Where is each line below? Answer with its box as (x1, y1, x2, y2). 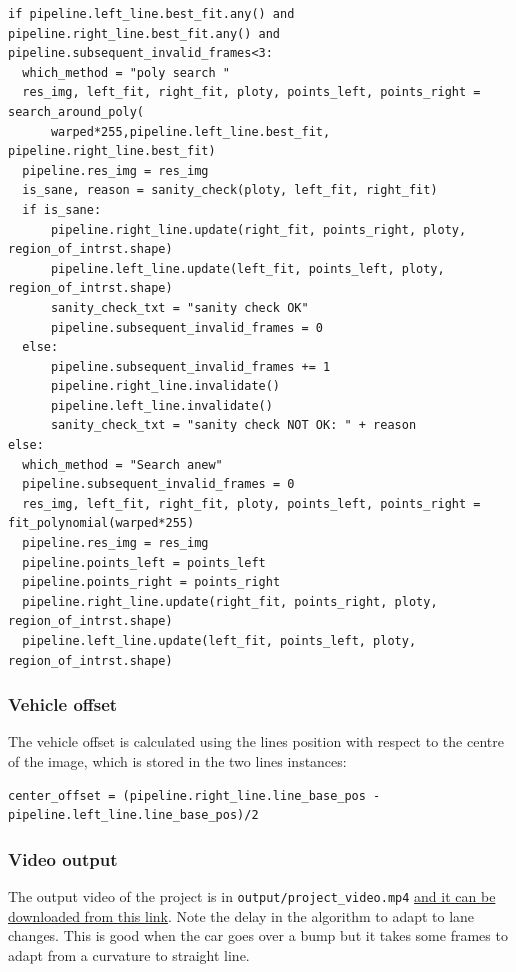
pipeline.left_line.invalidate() (50, 398, 273, 413)
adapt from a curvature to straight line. (8, 944, 250, 965)
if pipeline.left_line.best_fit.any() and (8, 7, 295, 21)
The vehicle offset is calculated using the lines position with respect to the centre (8, 731, 504, 752)
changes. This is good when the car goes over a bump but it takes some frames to (8, 925, 508, 946)
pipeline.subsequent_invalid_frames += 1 (50, 359, 331, 374)
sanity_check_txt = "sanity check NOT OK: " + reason (50, 418, 417, 433)
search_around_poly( (8, 104, 145, 119)
